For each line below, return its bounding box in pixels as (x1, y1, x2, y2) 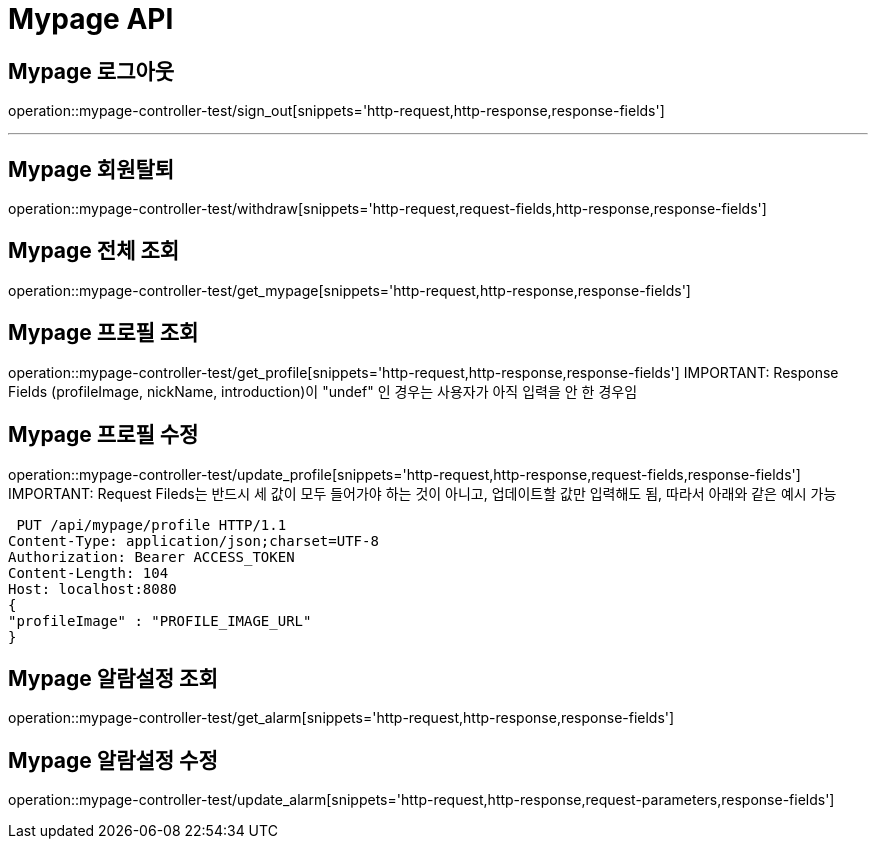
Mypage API (8, 2, 174, 36)
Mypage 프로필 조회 (8, 320, 199, 346)
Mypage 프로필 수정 (8, 422, 199, 448)
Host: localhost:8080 (8, 580, 177, 597)
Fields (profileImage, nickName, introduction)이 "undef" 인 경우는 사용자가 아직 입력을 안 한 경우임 (8, 382, 638, 400)
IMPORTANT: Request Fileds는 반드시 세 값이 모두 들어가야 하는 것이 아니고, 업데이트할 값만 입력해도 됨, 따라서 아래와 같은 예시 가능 (8, 484, 837, 502)
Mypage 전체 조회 (8, 238, 180, 264)
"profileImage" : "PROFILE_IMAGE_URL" (8, 612, 312, 629)
